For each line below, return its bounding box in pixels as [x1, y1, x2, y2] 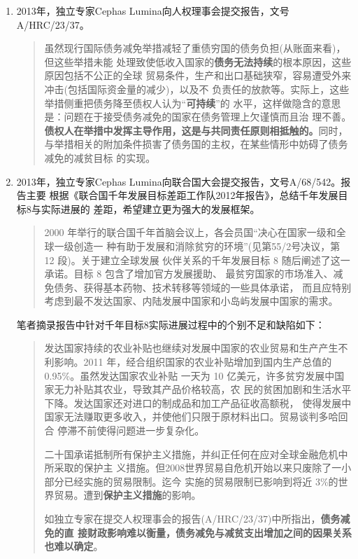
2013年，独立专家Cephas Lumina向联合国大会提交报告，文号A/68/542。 [16, 174, 341, 188]
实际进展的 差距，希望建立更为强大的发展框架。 [41, 201, 260, 216]
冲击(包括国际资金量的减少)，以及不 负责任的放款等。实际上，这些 [44, 81, 350, 96]
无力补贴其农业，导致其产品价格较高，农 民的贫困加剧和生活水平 [54, 382, 352, 396]
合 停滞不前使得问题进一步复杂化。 [44, 423, 205, 438]
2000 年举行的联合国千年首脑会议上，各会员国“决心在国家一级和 [44, 225, 336, 240]
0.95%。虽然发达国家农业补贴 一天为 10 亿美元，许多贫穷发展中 [44, 368, 335, 382]
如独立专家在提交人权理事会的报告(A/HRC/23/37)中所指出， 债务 [44, 511, 341, 525]
